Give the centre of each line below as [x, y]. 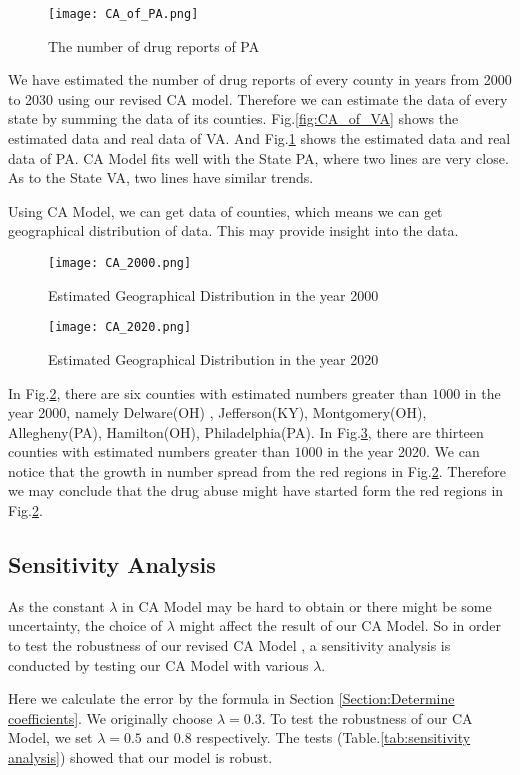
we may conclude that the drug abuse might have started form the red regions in [256, 490]
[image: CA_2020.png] [120, 327]
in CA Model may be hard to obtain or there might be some [307, 605]
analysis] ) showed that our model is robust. [140, 757]
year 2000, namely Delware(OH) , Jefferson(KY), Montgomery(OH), [217, 412]
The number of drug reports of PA [154, 45]
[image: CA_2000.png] [120, 263]
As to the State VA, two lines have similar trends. [161, 177]
